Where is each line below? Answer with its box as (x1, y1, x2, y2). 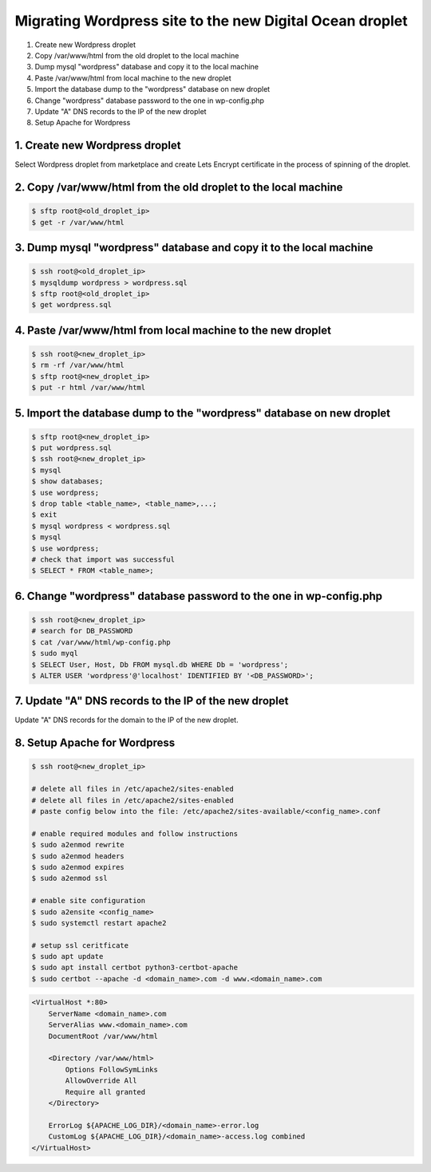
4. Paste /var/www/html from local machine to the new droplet (14, 323, 331, 337)
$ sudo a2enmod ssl (31, 874, 108, 883)
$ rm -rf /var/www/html (31, 361, 125, 370)
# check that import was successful (31, 555, 176, 564)
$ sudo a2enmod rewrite (31, 840, 125, 850)
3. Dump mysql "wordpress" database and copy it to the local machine (14, 240, 374, 255)
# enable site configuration (31, 896, 146, 906)
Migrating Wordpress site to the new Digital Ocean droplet (14, 12, 409, 30)
